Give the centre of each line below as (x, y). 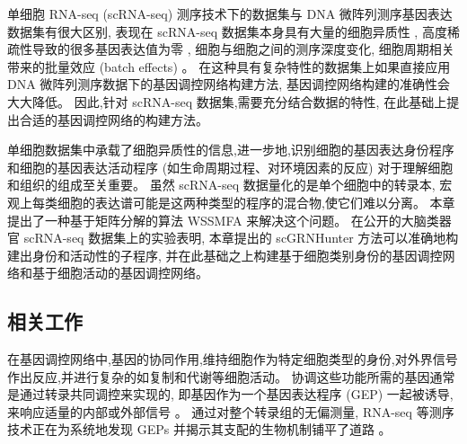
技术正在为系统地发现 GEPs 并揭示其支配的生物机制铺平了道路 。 (199, 429)
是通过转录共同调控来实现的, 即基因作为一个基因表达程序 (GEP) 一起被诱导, (230, 394)
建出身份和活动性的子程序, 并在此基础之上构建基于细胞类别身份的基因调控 (225, 255)
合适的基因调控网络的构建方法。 (114, 119)
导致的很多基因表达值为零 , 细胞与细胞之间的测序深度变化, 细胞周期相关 (243, 49)
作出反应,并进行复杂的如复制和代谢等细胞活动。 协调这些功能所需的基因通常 (231, 376)
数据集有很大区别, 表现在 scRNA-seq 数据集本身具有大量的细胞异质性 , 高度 (227, 31)
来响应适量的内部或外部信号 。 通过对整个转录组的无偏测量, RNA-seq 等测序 (231, 411)
